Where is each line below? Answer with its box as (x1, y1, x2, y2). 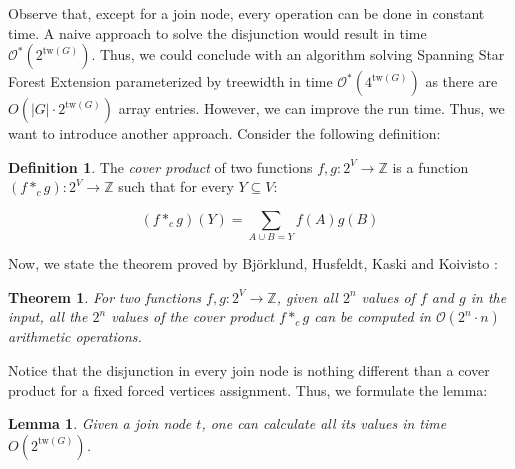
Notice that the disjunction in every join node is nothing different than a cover (8, 360, 490, 381)
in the (470, 286, 507, 307)
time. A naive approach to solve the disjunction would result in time (8, 22, 427, 43)
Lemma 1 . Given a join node (8, 413, 192, 434)
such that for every (118, 176, 234, 197)
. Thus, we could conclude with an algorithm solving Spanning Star (91, 44, 505, 65)
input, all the (8, 306, 88, 327)
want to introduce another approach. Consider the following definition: (8, 123, 441, 144)
